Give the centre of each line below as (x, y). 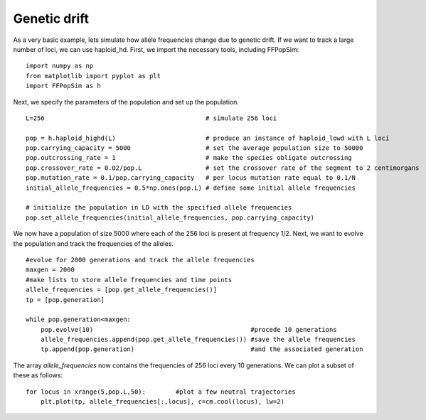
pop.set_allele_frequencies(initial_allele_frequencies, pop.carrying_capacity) (170, 217)
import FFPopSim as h (63, 86)
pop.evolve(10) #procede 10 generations (188, 329)
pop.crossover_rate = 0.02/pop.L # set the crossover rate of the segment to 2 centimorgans (223, 168)
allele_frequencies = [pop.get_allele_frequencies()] (121, 290)
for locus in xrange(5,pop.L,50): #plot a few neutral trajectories (161, 392)
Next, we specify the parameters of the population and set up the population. (126, 102)
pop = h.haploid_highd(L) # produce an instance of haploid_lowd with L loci (208, 138)
